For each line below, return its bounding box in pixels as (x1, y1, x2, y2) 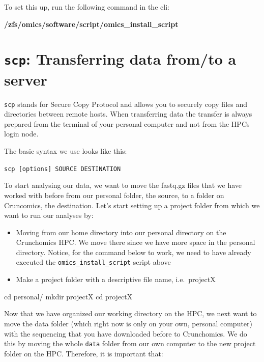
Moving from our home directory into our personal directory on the (16, 227, 226, 237)
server (4, 69, 47, 90)
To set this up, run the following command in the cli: (4, 2, 169, 12)
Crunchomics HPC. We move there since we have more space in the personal (16, 237, 255, 247)
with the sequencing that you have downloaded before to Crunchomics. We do (4, 328, 247, 339)
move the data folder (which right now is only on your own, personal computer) (4, 318, 253, 328)
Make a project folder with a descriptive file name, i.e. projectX (16, 274, 216, 285)
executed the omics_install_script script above (16, 257, 171, 267)
